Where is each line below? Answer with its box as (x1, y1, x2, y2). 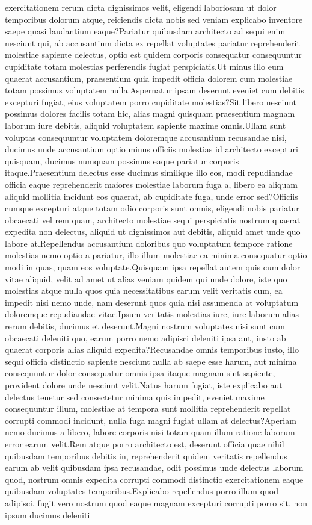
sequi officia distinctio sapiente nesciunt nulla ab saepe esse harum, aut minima (5, 355, 297, 367)
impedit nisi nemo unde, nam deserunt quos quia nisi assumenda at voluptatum (5, 296, 299, 308)
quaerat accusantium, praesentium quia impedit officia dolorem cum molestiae (5, 72, 293, 84)
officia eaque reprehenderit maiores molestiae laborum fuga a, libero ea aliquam (5, 178, 298, 190)
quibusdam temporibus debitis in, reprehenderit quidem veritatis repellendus (5, 449, 287, 462)
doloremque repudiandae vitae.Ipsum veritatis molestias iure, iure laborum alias (5, 308, 299, 320)
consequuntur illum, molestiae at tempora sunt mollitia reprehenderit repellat (5, 402, 291, 415)
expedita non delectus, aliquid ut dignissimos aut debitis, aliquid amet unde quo (5, 225, 301, 238)
